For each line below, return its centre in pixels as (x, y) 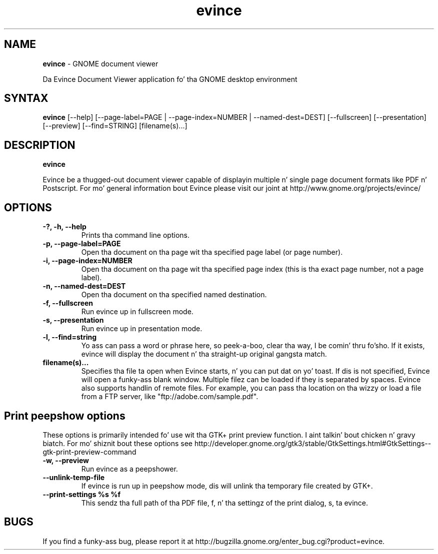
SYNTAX (26, 98)
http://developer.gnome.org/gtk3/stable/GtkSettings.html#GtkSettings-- (313, 443)
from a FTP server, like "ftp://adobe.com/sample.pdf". (170, 397)
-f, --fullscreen (68, 303)
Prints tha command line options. (135, 235)
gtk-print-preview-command (89, 452)
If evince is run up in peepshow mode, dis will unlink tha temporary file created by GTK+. (227, 486)
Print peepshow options (65, 416)
